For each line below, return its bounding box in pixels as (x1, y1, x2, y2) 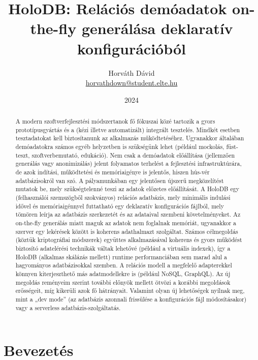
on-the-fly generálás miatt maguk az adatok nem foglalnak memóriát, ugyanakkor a (15, 218, 236, 227)
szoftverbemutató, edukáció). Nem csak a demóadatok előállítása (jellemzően (31, 151, 235, 159)
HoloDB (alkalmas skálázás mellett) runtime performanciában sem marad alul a (15, 252, 228, 261)
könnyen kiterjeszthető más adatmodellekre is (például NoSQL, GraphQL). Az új (15, 269, 231, 278)
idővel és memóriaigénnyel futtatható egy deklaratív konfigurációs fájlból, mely (15, 201, 224, 210)
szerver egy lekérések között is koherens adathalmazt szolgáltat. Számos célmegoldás (15, 227, 238, 235)
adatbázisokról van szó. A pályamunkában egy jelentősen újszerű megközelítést (15, 176, 224, 185)
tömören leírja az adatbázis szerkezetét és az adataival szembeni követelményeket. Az (15, 210, 241, 219)
